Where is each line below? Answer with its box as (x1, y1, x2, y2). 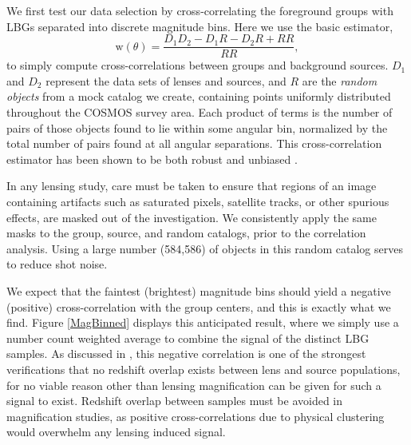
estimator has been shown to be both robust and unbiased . (6, 150, 298, 167)
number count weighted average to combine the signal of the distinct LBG (6, 329, 370, 346)
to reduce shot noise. (6, 256, 108, 272)
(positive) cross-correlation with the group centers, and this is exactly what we (6, 298, 391, 315)
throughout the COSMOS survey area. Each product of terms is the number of (6, 104, 393, 121)
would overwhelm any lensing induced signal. (6, 423, 226, 440)
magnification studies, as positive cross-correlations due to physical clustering (6, 407, 385, 424)
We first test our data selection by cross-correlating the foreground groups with (6, 2, 393, 18)
